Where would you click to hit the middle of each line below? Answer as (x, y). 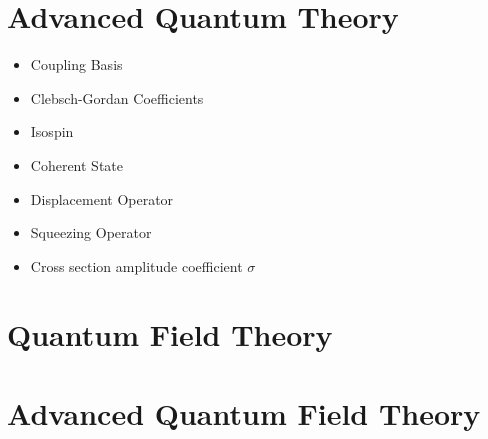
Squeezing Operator (91, 232)
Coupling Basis (76, 64)
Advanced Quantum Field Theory (244, 412)
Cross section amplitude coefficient (136, 265)
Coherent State (77, 164)
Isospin (52, 131)
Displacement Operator (102, 198)
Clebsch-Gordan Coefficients (117, 97)
